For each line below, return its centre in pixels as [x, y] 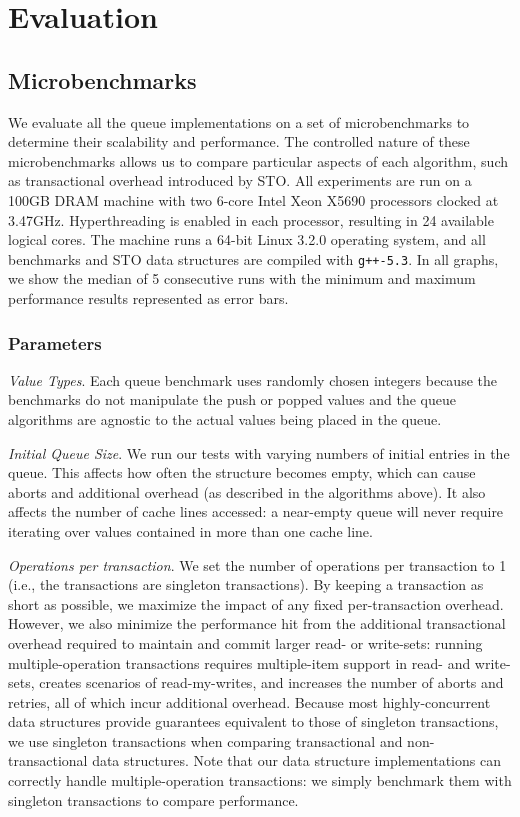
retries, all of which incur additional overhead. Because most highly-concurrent [249, 701]
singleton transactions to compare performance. [153, 799]
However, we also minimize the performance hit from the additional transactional [257, 623]
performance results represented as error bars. [148, 297]
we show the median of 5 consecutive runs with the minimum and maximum [242, 278]
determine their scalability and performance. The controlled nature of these [239, 141]
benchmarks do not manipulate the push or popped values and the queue [232, 399]
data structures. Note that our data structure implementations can [296, 760]
